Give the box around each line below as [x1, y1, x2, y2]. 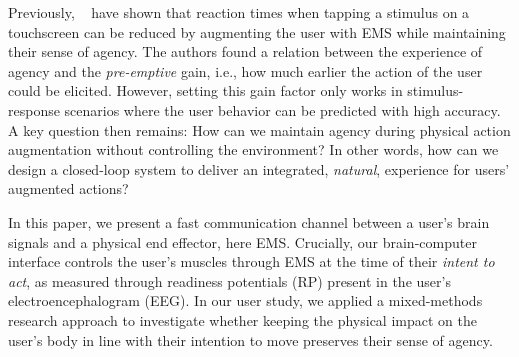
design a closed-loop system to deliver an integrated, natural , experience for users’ [8, 158, 510, 179]
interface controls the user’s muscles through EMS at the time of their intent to [8, 251, 495, 272]
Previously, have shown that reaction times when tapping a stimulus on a [8, 2, 470, 22]
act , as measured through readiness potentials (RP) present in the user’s [8, 270, 451, 291]
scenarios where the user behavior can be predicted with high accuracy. [64, 99, 501, 120]
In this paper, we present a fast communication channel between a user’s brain [8, 211, 490, 232]
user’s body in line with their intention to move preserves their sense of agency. [8, 329, 493, 350]
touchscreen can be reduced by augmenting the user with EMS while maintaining [8, 21, 506, 42]
